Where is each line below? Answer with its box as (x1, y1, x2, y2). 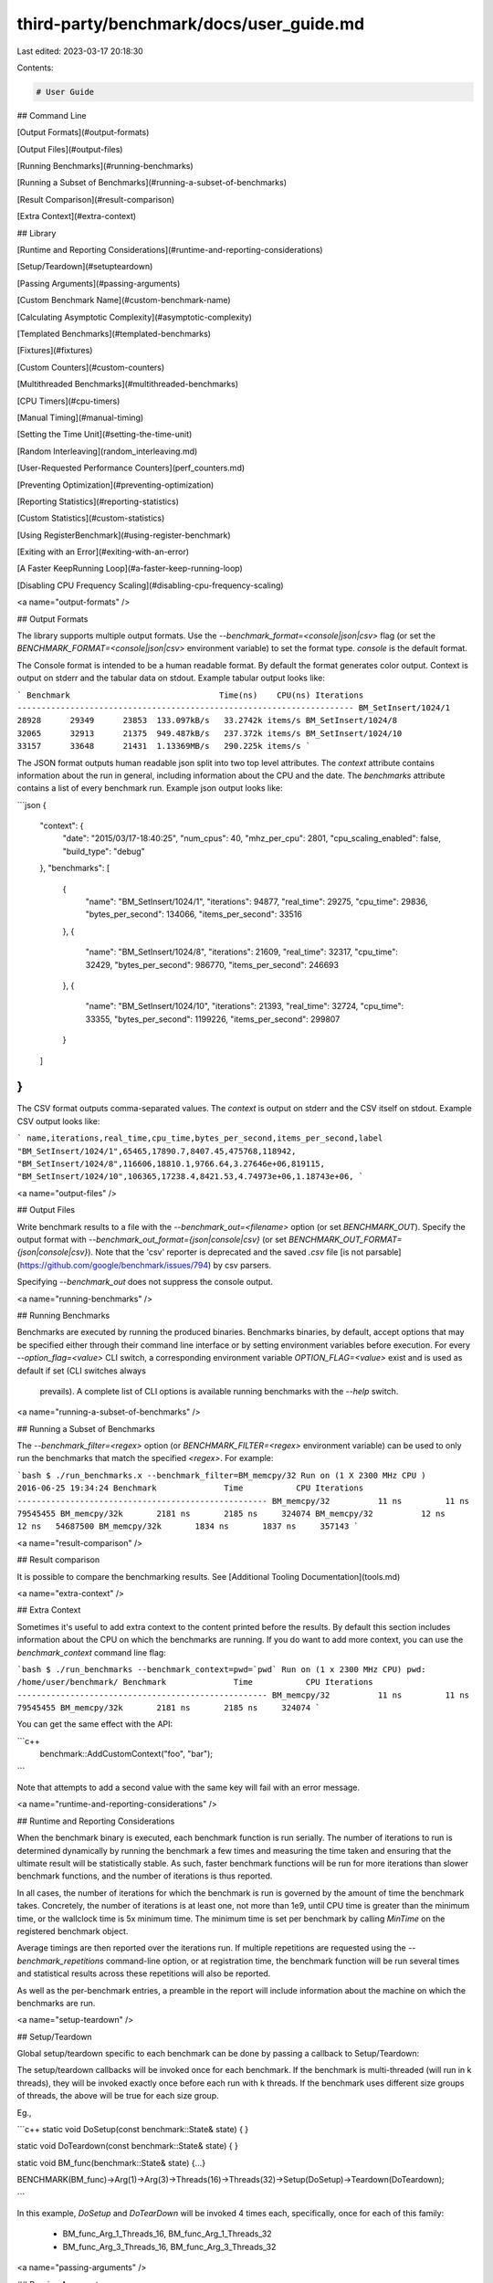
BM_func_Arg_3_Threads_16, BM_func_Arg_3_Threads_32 (62, 2241, 277, 2252)
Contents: (16, 62, 54, 73)
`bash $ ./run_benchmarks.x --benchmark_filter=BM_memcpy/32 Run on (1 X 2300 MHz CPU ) (16, 1470, 426, 1480)
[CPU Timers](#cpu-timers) (16, 395, 121, 406)
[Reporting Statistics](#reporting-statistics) (16, 496, 180, 507)
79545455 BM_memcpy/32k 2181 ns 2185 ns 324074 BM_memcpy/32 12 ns (16, 1509, 446, 1520)
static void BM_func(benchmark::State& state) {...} (16, 2157, 205, 2168)
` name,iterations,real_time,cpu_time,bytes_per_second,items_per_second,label (16, 1133, 383, 1143)
